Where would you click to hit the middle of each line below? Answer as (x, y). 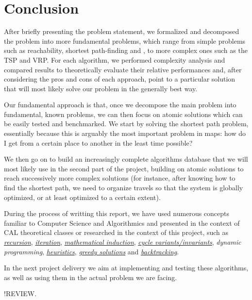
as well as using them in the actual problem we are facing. (91, 277)
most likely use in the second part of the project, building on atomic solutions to (124, 168)
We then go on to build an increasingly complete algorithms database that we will (126, 159)
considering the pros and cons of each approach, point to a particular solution (120, 79)
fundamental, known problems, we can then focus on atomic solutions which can (123, 114)
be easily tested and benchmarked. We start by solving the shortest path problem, (126, 124)
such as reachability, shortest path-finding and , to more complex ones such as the (126, 50)
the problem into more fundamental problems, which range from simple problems (125, 41)
